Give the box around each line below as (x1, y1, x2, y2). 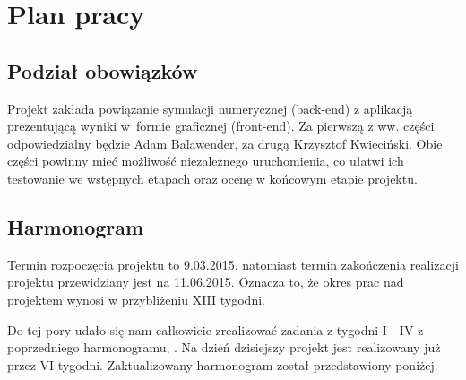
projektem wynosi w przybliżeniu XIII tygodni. (7, 289, 265, 308)
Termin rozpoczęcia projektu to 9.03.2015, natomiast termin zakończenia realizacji (7, 255, 459, 273)
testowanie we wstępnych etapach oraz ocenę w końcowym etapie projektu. (7, 168, 418, 187)
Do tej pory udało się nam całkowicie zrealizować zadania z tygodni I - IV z (7, 320, 424, 339)
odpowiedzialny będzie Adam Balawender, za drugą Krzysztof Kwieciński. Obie (7, 134, 443, 152)
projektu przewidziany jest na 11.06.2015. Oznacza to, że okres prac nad (7, 272, 404, 291)
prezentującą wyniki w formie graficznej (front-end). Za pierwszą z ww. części (7, 117, 435, 135)
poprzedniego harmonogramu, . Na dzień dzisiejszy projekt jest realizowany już (7, 338, 441, 357)
